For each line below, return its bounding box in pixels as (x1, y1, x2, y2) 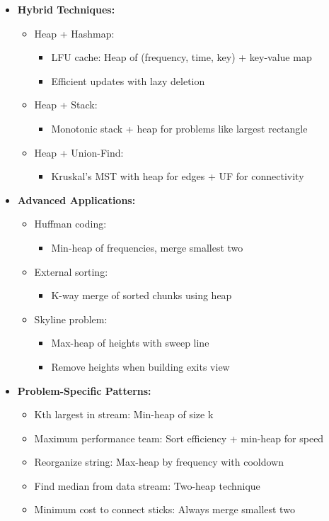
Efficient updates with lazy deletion (51, 73, 205, 88)
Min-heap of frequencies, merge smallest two (51, 240, 243, 254)
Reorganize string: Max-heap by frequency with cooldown (34, 454, 284, 469)
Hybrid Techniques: (17, 2, 115, 16)
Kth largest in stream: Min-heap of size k (34, 407, 214, 422)
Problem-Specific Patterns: (17, 383, 151, 398)
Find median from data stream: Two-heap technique (34, 478, 260, 493)
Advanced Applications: (17, 192, 136, 207)
